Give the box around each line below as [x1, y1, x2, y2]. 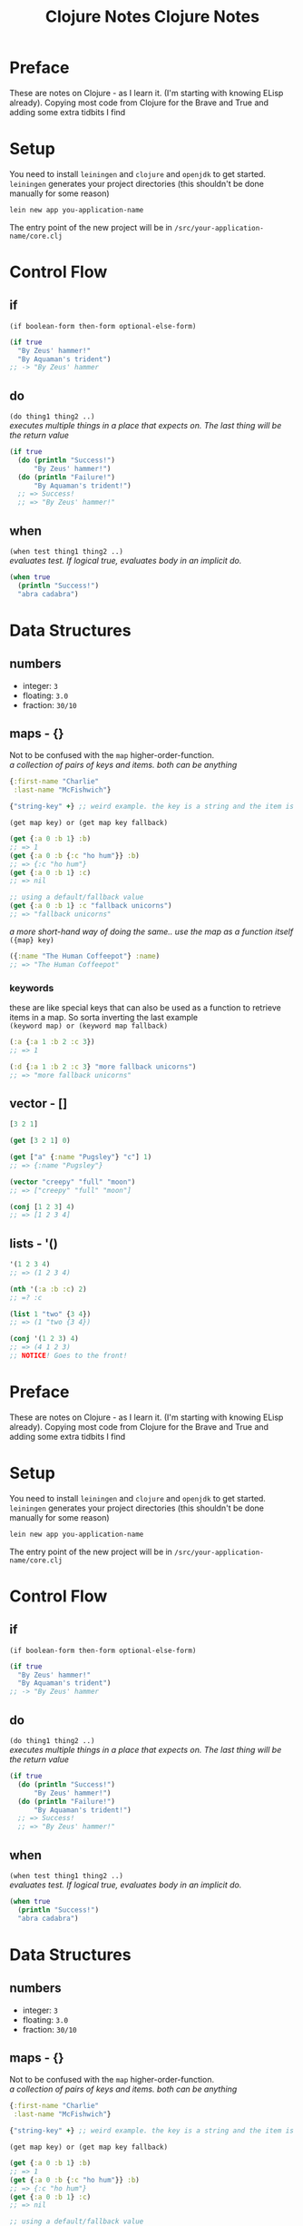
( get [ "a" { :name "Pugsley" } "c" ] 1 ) [9, 1153, 152, 1162]
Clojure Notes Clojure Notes [44, 6, 260, 27]
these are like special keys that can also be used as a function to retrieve [9, 1001, 281, 1013]
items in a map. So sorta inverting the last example [9, 1011, 199, 1022]
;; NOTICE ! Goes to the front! [9, 1351, 128, 1361]
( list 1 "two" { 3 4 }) [9, 1309, 92, 1318]
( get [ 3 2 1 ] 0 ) [9, 1137, 71, 1146]
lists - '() [9, 1236, 59, 1251]
